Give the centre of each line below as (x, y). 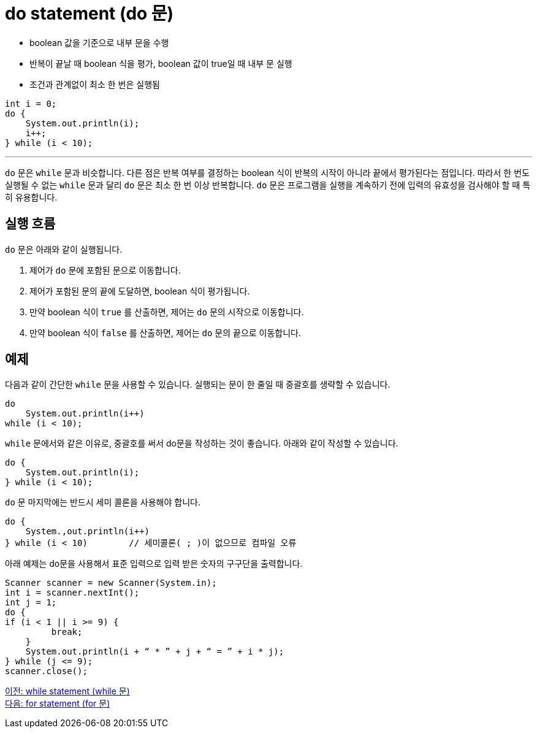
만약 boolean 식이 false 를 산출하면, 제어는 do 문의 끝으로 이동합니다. (166, 332)
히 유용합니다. (31, 197)
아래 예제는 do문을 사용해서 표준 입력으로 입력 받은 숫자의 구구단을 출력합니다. (154, 564)
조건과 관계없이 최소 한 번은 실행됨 (95, 84)
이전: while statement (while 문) (67, 691)
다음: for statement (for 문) (58, 704)
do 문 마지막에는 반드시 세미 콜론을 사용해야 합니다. (103, 502)
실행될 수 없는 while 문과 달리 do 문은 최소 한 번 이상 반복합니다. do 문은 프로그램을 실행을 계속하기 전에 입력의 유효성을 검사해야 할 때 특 (268, 185)
